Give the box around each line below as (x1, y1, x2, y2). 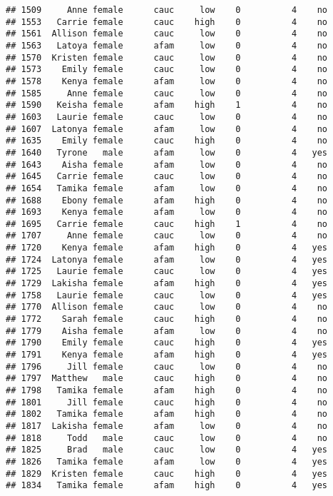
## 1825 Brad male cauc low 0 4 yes (6, 445, 328, 455)
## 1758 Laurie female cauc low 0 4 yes (6, 290, 328, 300)
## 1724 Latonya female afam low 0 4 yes (6, 254, 328, 265)
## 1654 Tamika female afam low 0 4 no (6, 183, 328, 193)
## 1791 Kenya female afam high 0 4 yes (6, 350, 328, 360)
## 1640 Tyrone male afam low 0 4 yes (6, 147, 328, 158)
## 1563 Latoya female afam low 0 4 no (6, 40, 328, 51)
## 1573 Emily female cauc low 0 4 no (6, 64, 328, 75)
